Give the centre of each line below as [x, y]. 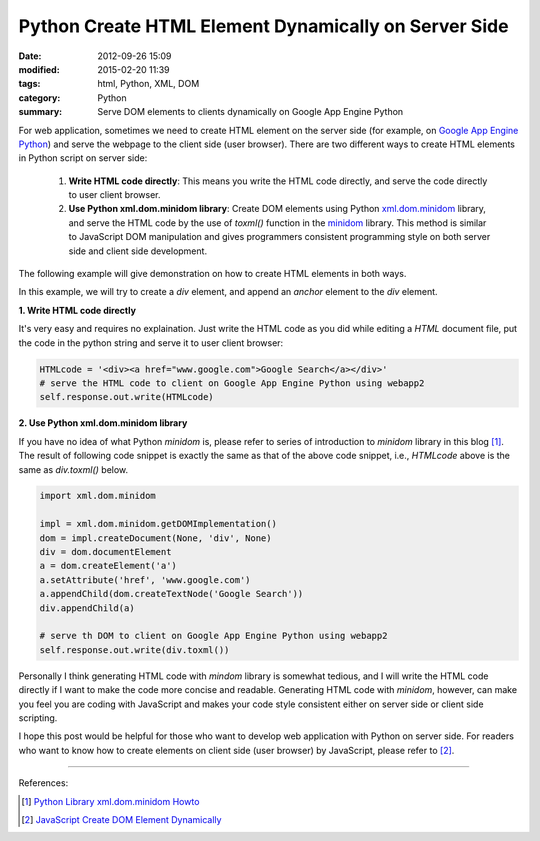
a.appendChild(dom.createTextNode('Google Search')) [171, 594]
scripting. [38, 717]
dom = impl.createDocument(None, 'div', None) [155, 538]
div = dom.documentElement [105, 552]
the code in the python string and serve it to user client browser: [151, 342]
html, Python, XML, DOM [148, 84]
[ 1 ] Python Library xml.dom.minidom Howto [110, 801]
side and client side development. [138, 251]
